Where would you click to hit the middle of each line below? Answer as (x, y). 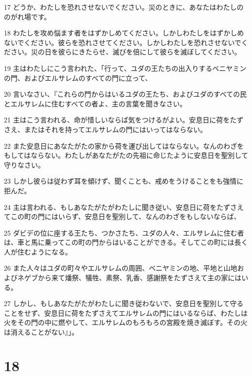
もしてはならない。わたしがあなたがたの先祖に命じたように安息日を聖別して (126, 155)
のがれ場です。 (27, 16)
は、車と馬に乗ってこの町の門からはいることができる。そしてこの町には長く (126, 242)
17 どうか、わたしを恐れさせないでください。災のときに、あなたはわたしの (124, 7)
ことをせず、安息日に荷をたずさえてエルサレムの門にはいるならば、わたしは (126, 313)
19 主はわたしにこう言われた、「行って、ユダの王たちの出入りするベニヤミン (125, 68)
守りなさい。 (24, 164)
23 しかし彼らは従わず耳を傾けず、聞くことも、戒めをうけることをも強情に (124, 181)
